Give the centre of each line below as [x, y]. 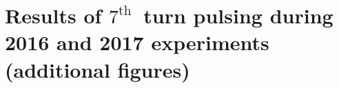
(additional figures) [97, 69]
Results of [53, 15]
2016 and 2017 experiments [137, 42]
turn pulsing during [238, 15]
